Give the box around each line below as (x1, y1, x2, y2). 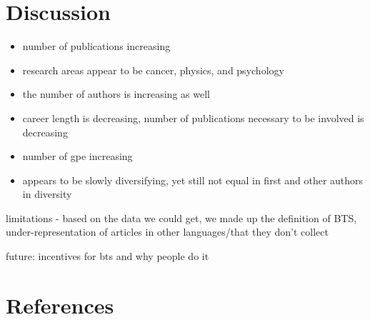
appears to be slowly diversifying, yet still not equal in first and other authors (22, 172, 364, 187)
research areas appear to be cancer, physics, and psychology (22, 62, 284, 77)
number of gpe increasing (22, 149, 133, 164)
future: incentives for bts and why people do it (6, 249, 209, 264)
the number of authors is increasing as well (22, 86, 210, 101)
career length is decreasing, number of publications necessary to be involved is (22, 110, 364, 125)
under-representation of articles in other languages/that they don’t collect (6, 224, 329, 239)
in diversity (22, 186, 72, 201)
